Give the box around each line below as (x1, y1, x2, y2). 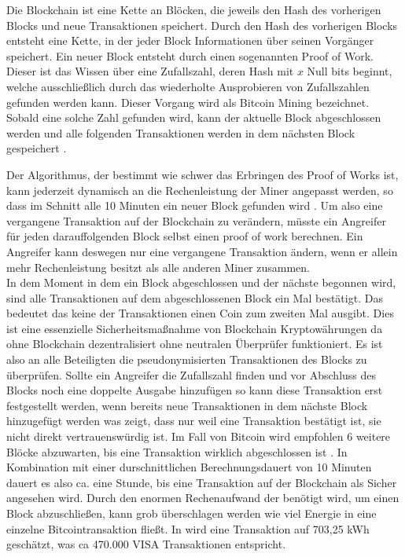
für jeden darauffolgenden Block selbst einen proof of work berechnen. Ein (6, 228, 363, 244)
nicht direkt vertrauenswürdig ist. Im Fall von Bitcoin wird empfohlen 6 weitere (6, 428, 391, 445)
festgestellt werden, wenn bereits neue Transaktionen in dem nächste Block (6, 397, 368, 413)
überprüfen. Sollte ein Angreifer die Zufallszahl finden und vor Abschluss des (6, 366, 377, 383)
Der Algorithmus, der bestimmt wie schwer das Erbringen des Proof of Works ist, (6, 166, 399, 182)
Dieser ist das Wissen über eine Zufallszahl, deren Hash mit (6, 63, 294, 79)
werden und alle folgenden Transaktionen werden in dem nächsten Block (6, 124, 355, 141)
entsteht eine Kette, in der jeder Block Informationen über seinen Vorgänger (6, 32, 374, 49)
